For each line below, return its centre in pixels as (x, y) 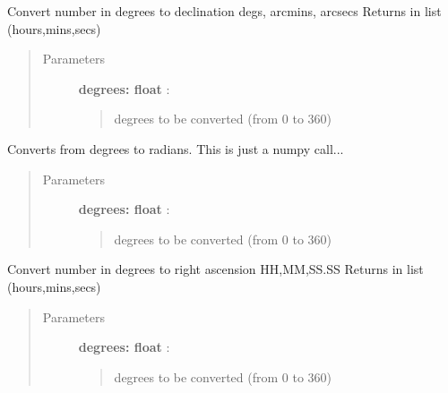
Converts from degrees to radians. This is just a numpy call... (176, 148)
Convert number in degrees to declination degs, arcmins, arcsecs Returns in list (224, 11)
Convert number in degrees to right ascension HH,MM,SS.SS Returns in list (215, 269)
